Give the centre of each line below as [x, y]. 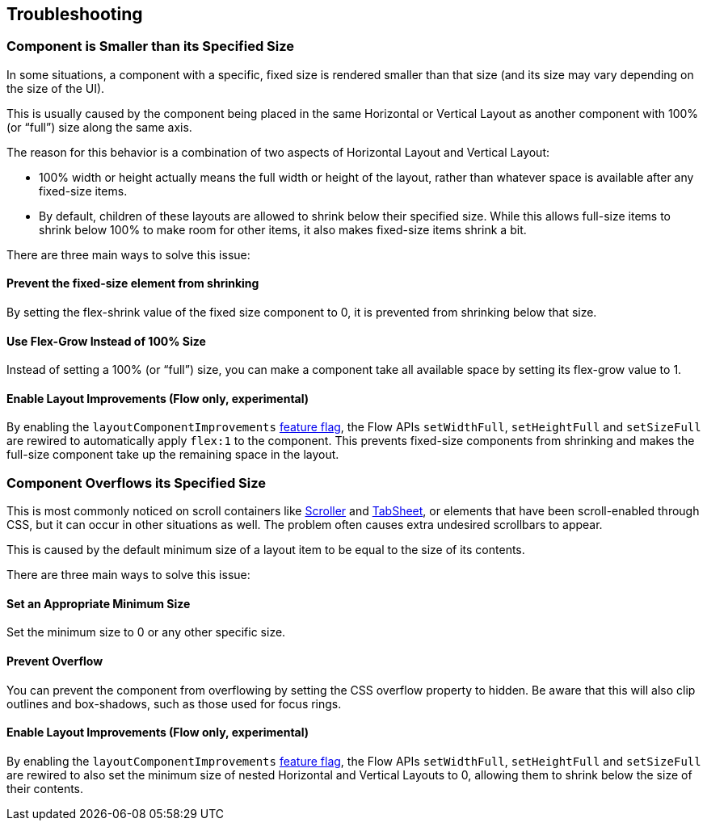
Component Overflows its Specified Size [137, 483]
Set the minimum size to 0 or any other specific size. [146, 632]
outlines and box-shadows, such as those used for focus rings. [174, 703]
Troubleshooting [75, 14]
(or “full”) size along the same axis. [99, 127]
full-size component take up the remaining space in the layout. [173, 455]
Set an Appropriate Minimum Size [99, 603]
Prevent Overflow [55, 661]
